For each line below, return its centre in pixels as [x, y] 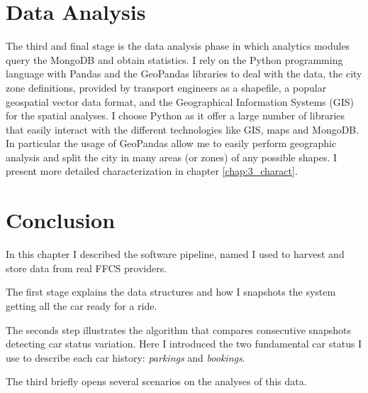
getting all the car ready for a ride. [82, 305]
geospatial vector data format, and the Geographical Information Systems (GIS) [180, 101]
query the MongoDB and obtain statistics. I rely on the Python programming [174, 59]
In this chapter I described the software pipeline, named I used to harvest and [175, 254]
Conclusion [61, 220]
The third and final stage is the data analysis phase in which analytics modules [178, 46]
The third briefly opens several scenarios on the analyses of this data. [156, 381]
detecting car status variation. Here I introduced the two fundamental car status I [184, 344]
